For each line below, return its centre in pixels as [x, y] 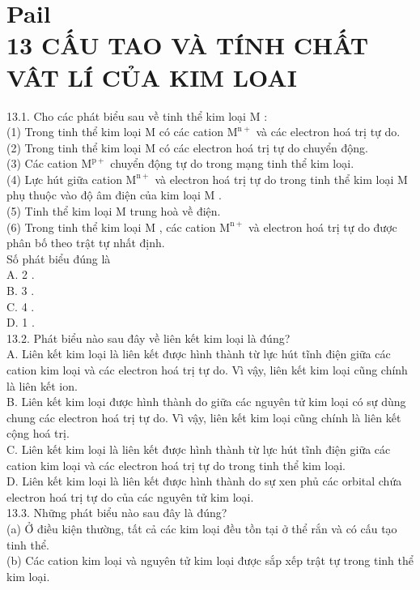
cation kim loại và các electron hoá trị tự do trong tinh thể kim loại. [176, 465]
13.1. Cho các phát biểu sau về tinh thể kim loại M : [137, 115]
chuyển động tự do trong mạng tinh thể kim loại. [232, 163]
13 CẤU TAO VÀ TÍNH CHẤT [188, 45]
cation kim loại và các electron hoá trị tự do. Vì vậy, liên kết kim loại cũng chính [207, 370]
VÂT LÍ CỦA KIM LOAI [152, 77]
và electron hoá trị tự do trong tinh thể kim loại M [281, 179]
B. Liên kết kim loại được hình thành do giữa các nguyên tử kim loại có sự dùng [206, 402]
